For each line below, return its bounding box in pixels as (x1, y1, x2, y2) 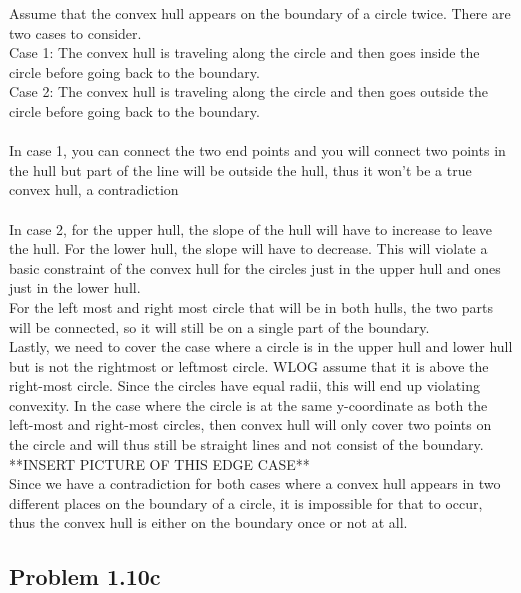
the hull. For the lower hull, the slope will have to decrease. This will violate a (9, 238, 488, 259)
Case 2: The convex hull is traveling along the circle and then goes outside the (9, 81, 489, 102)
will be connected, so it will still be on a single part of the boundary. (9, 316, 430, 337)
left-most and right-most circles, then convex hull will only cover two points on (9, 414, 492, 435)
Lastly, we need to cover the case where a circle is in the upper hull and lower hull (9, 336, 513, 357)
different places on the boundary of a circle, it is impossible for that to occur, (9, 492, 483, 513)
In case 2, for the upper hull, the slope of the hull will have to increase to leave (9, 218, 492, 239)
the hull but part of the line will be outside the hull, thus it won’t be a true (9, 159, 472, 180)
